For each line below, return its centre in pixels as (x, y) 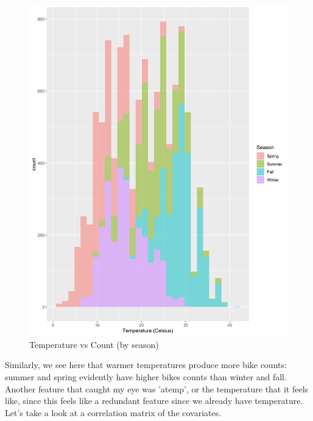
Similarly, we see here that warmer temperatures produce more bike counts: (146, 365)
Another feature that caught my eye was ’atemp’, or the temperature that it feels (157, 388)
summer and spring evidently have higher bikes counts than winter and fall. (146, 377)
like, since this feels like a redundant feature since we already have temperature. (154, 401)
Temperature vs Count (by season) (94, 344)
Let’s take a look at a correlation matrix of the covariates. (113, 412)
